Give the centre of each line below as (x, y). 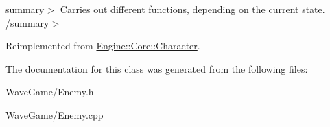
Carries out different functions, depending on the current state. (192, 9)
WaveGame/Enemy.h (50, 92)
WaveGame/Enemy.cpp (55, 114)
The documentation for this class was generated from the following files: (157, 68)
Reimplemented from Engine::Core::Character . (103, 46)
